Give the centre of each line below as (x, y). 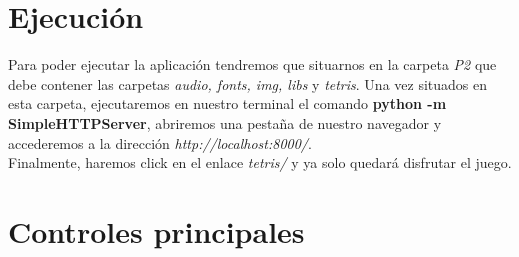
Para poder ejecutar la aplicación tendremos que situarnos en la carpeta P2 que (252, 64)
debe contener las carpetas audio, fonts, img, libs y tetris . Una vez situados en (247, 83)
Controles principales (156, 230)
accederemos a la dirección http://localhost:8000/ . (160, 142)
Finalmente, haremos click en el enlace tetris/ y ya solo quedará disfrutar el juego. (260, 162)
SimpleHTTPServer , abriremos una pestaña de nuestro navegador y (225, 122)
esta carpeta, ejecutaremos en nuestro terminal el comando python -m (227, 103)
